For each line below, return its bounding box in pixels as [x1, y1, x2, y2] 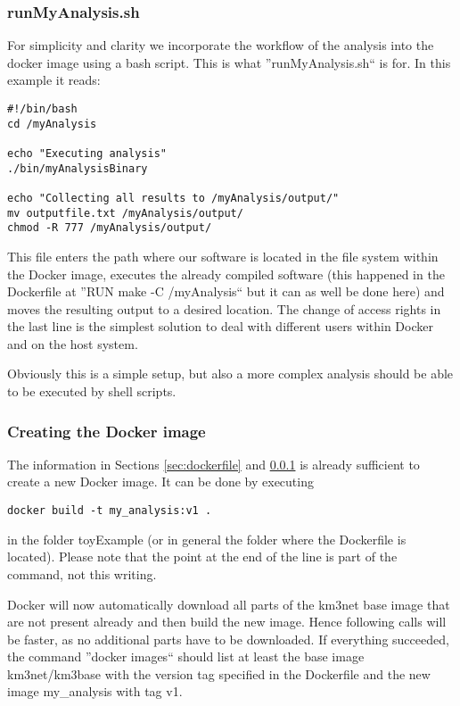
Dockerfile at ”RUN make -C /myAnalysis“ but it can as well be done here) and [7, 282, 445, 301]
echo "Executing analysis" [7, 146, 167, 160]
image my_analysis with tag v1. [7, 682, 183, 701]
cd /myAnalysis [7, 117, 97, 130]
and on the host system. [7, 334, 138, 353]
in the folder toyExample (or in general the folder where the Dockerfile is [7, 529, 407, 548]
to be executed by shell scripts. [7, 382, 177, 401]
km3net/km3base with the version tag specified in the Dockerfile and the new [7, 664, 431, 683]
